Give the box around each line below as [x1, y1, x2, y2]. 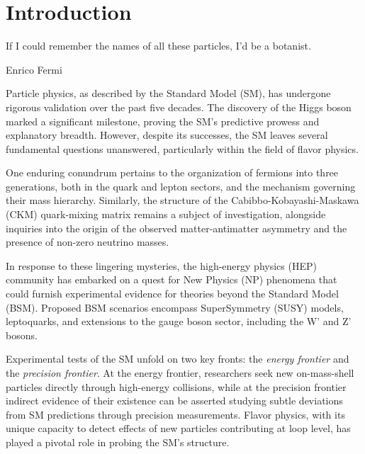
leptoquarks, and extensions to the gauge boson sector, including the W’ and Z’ [6, 314, 352, 329]
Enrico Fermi [6, 62, 62, 76]
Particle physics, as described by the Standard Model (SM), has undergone [6, 86, 331, 101]
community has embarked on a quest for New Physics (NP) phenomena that [6, 272, 337, 287]
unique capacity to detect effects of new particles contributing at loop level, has [6, 421, 351, 436]
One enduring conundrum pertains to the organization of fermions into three [6, 165, 339, 180]
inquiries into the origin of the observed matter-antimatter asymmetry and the [6, 220, 347, 235]
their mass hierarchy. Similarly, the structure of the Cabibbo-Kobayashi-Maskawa [6, 193, 359, 208]
